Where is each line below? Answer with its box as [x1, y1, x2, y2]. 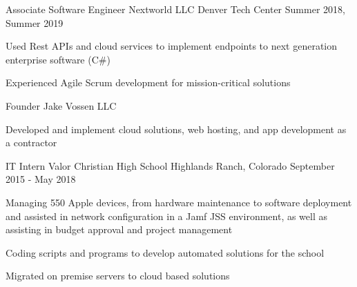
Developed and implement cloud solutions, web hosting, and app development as [6, 121, 347, 136]
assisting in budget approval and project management [6, 222, 233, 237]
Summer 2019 [6, 15, 64, 30]
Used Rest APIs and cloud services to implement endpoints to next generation [6, 39, 338, 53]
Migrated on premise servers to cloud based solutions [6, 268, 230, 283]
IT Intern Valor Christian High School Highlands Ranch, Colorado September [6, 158, 335, 172]
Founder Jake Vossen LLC [6, 98, 117, 112]
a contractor [6, 135, 57, 150]
